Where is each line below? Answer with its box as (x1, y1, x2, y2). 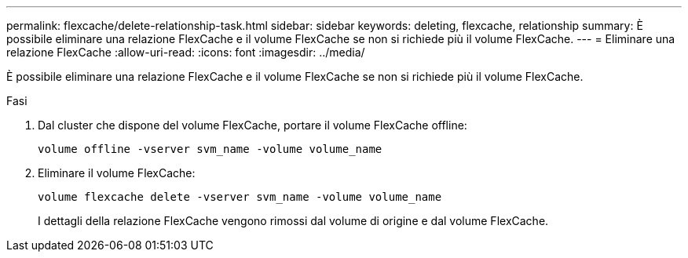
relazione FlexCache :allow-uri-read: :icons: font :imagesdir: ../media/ (6, 45, 365, 59)
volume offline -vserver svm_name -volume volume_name (38, 143, 382, 155)
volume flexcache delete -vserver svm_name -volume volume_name (38, 191, 442, 203)
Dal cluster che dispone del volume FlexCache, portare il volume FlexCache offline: (38, 118, 467, 132)
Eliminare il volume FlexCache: (38, 166, 196, 180)
